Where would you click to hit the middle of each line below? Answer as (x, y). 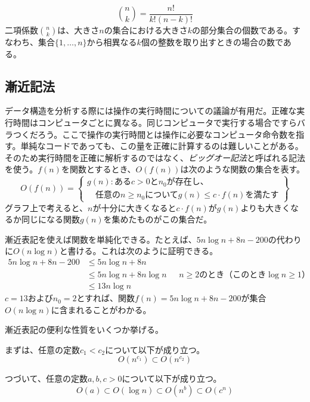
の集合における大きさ (146, 30)
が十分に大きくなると (134, 207)
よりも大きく (266, 207)
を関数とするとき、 (98, 169)
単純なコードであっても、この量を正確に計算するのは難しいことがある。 (162, 146)
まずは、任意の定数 (42, 349)
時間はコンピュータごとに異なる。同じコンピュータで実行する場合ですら (155, 123)
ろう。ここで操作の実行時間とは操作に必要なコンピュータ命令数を (167, 134)
